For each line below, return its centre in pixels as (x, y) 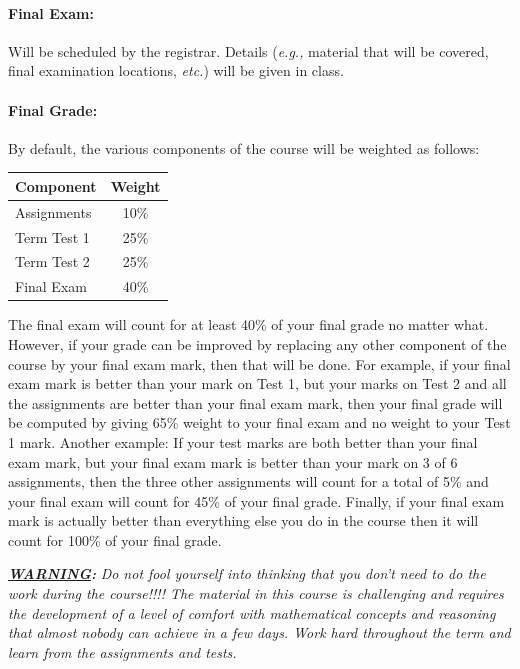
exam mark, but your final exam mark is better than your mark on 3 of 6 (233, 461)
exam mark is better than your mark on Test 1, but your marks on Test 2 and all (257, 383)
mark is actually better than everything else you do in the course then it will (243, 520)
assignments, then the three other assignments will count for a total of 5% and (248, 481)
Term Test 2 (52, 261)
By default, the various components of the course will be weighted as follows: (244, 147)
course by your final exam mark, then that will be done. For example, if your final (259, 363)
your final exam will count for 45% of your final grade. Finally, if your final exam (256, 500)
